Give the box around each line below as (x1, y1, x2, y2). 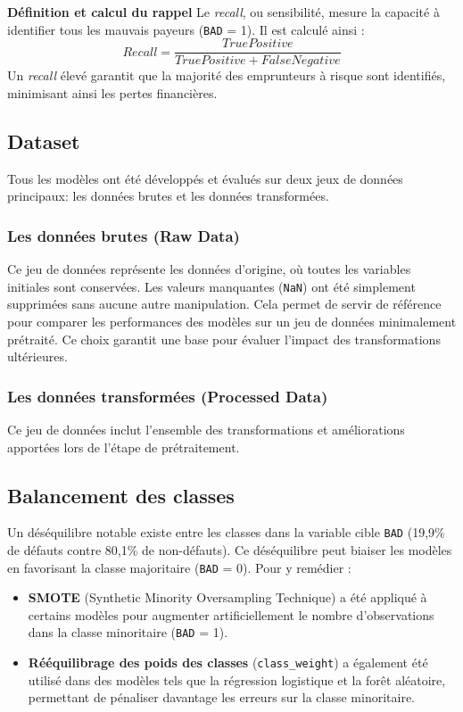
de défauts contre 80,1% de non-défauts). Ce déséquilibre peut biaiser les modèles (7, 541, 452, 559)
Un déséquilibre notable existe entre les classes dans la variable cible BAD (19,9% (7, 523, 445, 542)
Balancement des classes (7, 481, 235, 509)
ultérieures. (7, 347, 68, 366)
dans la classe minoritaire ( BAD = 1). (28, 623, 228, 642)
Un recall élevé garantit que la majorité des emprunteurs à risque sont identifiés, (7, 66, 446, 85)
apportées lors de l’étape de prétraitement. (7, 437, 240, 456)
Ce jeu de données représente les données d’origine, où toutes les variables (7, 260, 411, 278)
